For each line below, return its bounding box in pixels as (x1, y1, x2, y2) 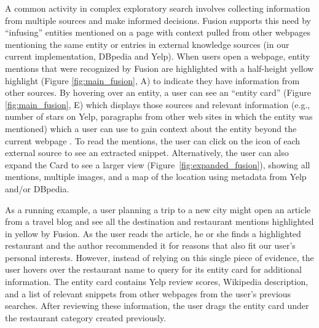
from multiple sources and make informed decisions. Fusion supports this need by (5, 14, 311, 26)
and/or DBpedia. (5, 182, 69, 195)
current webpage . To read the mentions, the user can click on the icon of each (5, 134, 301, 147)
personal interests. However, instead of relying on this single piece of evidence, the (5, 251, 314, 264)
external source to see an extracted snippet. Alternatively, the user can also (5, 146, 289, 159)
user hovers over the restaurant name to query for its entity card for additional (5, 263, 302, 276)
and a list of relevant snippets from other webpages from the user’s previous (5, 287, 291, 300)
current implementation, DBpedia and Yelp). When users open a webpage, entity (5, 50, 310, 63)
